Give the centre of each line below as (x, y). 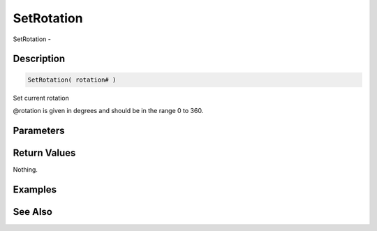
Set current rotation (41, 98)
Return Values (44, 152)
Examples (35, 189)
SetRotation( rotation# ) (72, 80)
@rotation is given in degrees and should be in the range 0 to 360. (108, 110)
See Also (32, 212)
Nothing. (25, 169)
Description (39, 59)
